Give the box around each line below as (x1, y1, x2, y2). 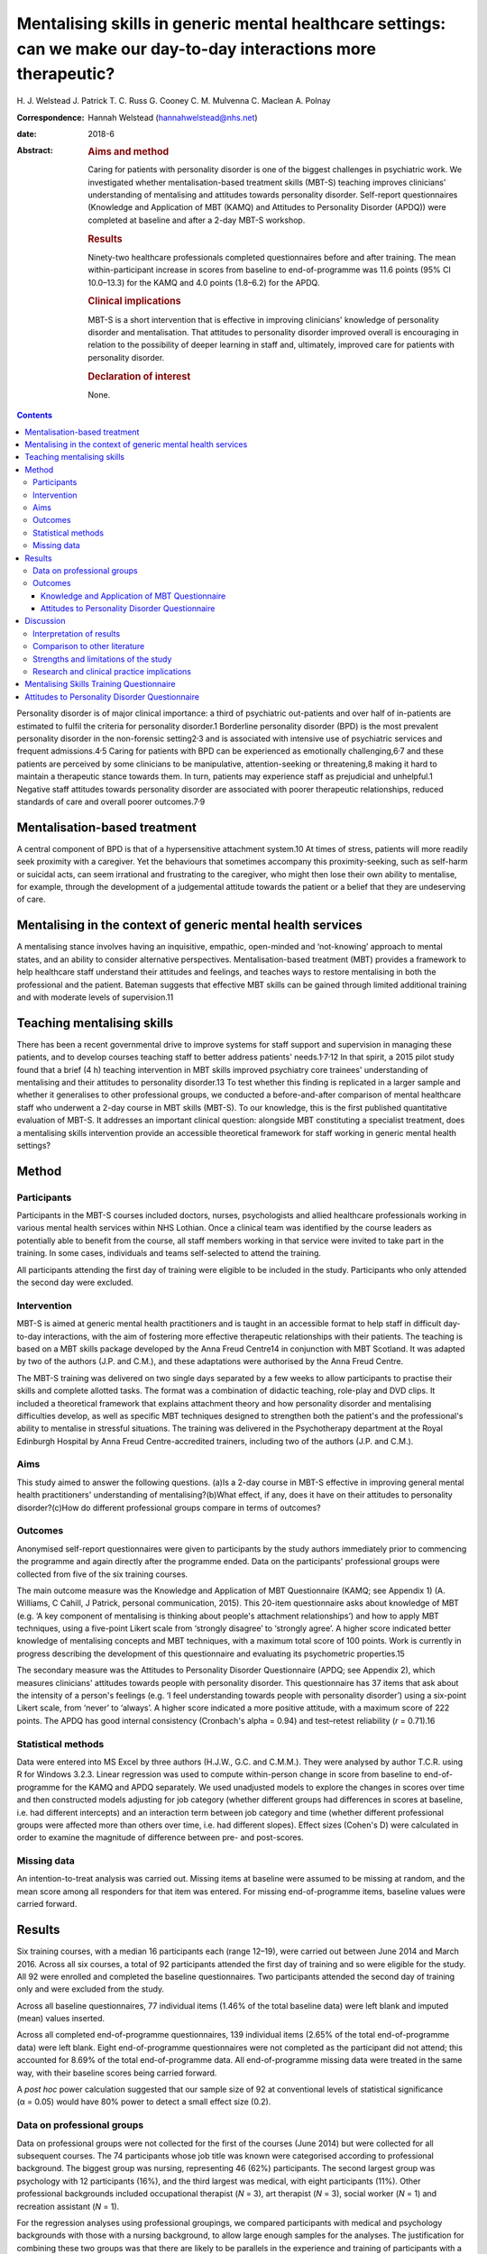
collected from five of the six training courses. (16, 1569, 188, 1580)
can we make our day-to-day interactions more (16, 39, 376, 59)
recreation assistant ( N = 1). (16, 2201, 120, 2212)
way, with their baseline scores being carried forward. (16, 2067, 217, 2078)
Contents (16, 410, 53, 421)
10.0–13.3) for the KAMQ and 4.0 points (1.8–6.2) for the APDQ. (87, 277, 320, 288)
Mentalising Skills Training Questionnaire (24, 679, 176, 690)
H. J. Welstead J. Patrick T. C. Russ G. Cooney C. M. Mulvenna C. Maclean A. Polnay (16, 96, 331, 106)
